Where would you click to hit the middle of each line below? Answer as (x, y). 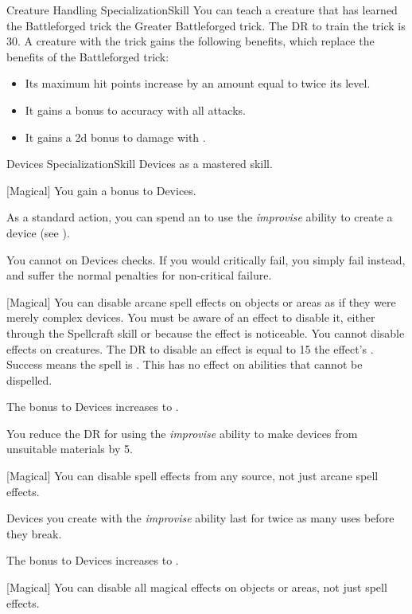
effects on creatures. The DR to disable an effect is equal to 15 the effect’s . (190, 348)
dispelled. (29, 379)
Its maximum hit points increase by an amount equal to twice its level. (198, 83)
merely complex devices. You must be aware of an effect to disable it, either (191, 317)
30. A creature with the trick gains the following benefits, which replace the (190, 41)
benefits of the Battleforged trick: (88, 56)
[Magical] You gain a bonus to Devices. (101, 190)
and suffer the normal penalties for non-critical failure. (139, 275)
